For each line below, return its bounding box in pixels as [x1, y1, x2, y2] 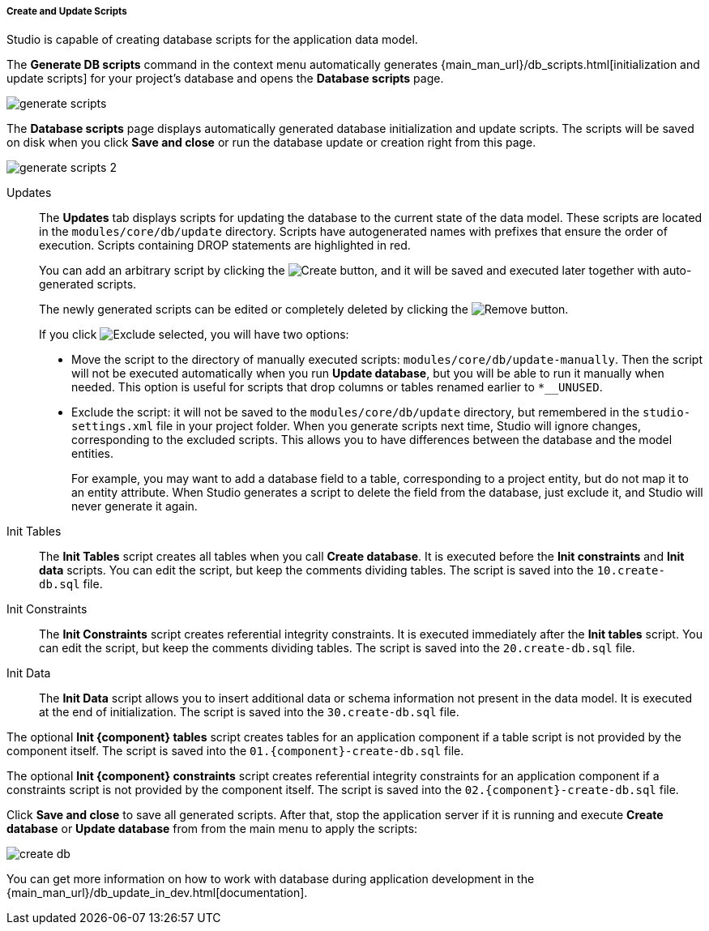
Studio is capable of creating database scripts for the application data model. [6, 32, 418, 47]
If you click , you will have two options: [39, 327, 349, 342]
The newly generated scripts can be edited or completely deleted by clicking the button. [39, 302, 569, 317]
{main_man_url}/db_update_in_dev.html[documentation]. [6, 886, 308, 900]
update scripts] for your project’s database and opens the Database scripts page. [6, 71, 444, 86]
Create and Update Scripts [6, 6, 127, 17]
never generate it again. [71, 499, 198, 514]
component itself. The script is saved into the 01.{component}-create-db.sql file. [6, 744, 464, 758]
